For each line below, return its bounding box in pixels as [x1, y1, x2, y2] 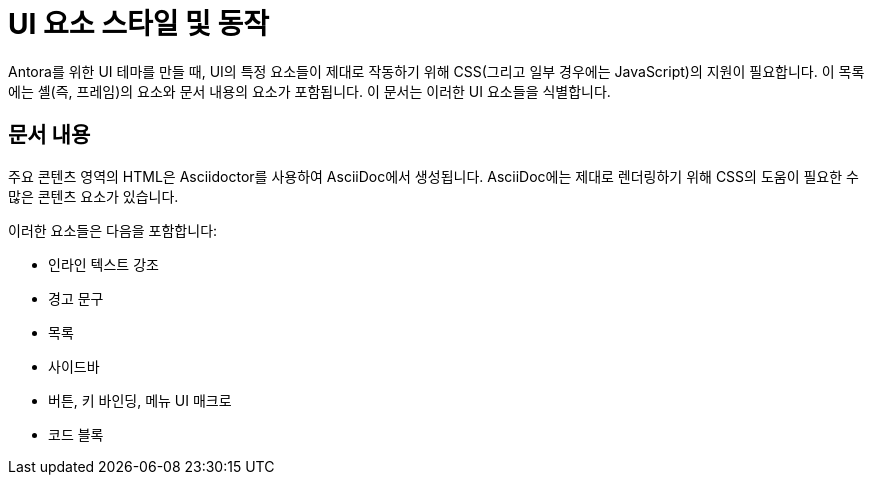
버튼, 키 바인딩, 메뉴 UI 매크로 [48, 391, 232, 409]
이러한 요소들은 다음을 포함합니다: [8, 221, 218, 239]
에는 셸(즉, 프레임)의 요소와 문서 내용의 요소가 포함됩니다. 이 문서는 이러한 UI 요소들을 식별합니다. [8, 82, 611, 100]
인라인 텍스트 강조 [48, 255, 159, 273]
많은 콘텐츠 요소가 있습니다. [8, 187, 179, 205]
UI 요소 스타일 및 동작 [8, 7, 269, 41]
